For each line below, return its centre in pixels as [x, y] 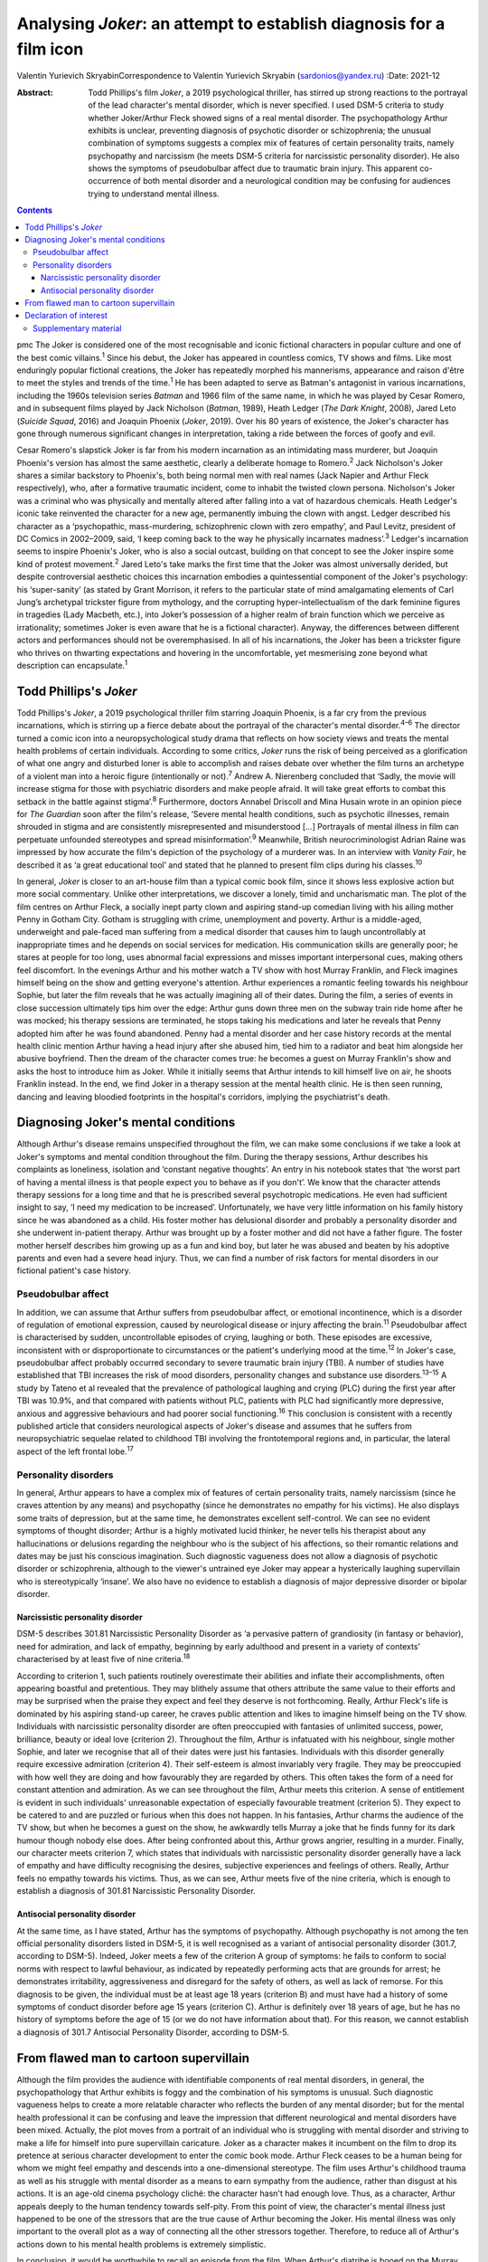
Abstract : [35, 92]
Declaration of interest [66, 316]
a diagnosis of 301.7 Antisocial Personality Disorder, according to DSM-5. [153, 2032]
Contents [35, 210]
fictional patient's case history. [74, 1270]
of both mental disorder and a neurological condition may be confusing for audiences [291, 181]
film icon [50, 49]
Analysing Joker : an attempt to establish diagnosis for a [231, 24]
